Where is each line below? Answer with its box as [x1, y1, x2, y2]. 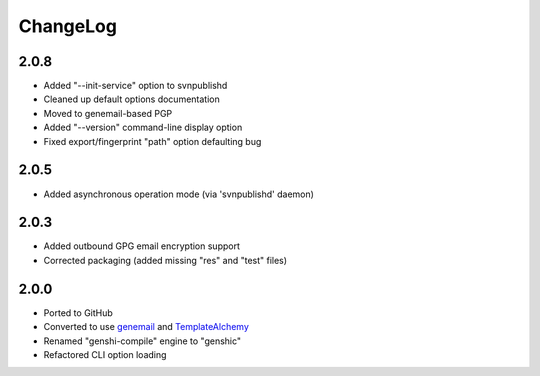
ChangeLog [18, 15, 117, 37]
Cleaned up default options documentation [43, 93, 220, 105]
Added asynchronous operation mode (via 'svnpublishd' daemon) [43, 188, 315, 200]
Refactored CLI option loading [43, 348, 167, 360]
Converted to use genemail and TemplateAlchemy [43, 321, 250, 333]
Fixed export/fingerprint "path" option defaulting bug [43, 135, 262, 147]
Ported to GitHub [43, 306, 114, 319]
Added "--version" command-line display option [43, 121, 243, 134]
